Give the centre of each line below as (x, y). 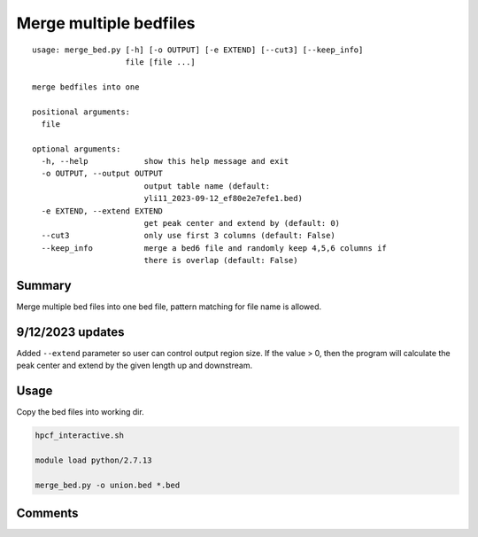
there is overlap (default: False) (221, 261)
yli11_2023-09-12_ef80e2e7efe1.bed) (223, 198)
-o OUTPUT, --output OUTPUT (102, 174)
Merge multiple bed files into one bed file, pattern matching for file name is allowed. (169, 307)
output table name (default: (207, 186)
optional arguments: (77, 149)
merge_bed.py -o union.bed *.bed (108, 485)
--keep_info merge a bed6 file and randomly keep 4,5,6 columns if (214, 248)
